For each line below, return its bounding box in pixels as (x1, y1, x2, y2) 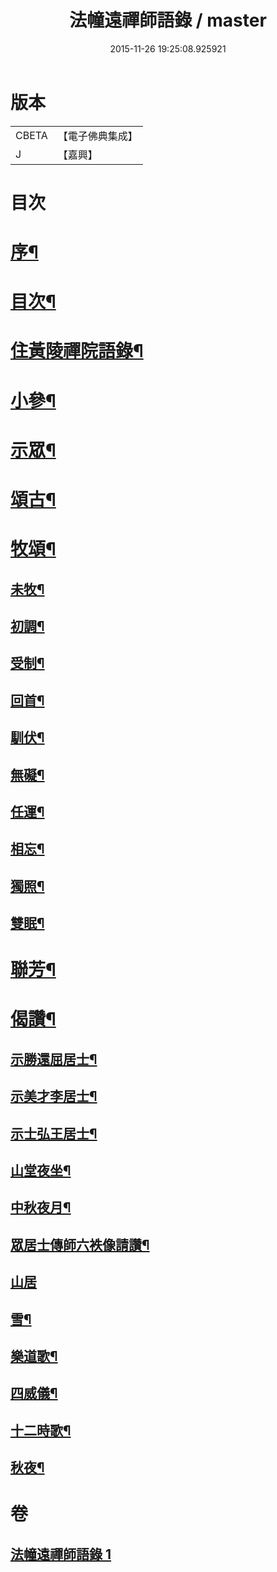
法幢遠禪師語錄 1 (10, 1546, 112, 1563)
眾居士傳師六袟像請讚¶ (10, 1236, 150, 1253)
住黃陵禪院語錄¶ (10, 340, 144, 363)
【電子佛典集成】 (57, 129, 138, 143)
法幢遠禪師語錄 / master (69, 9, 267, 32)
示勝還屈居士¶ (10, 1051, 98, 1068)
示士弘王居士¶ (10, 1125, 98, 1142)
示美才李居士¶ (10, 1088, 98, 1105)
